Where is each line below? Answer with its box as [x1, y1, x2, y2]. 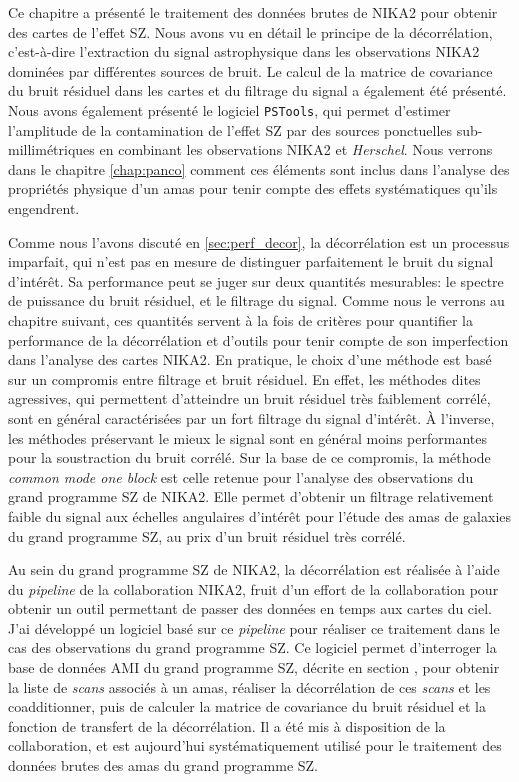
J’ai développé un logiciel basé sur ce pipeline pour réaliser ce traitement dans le [8, 617, 500, 638]
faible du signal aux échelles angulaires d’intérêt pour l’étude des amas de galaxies [8, 505, 512, 526]
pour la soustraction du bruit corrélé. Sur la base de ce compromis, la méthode [8, 447, 491, 468]
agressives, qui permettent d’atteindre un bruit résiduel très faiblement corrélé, [8, 388, 491, 409]
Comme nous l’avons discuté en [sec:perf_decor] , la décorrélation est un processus [8, 231, 510, 252]
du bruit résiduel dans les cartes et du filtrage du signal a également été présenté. [8, 80, 507, 101]
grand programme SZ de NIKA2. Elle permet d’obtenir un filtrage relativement [8, 486, 494, 507]
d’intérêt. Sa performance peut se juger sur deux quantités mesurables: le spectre [8, 270, 504, 291]
